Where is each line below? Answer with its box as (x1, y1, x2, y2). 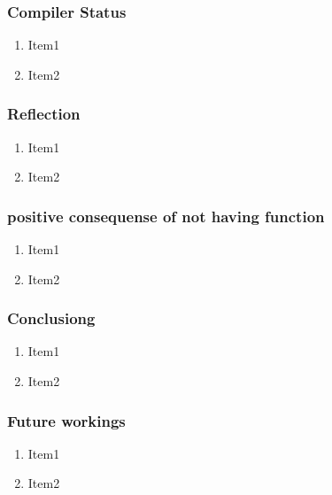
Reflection (7, 103, 81, 125)
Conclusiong (7, 307, 96, 329)
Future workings (7, 409, 126, 431)
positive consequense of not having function (7, 205, 325, 227)
